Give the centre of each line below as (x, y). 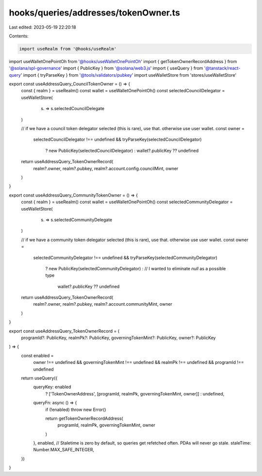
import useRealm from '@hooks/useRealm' (68, 49)
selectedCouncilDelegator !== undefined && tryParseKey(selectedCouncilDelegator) (117, 140)
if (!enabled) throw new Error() (76, 410)
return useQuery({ (39, 378)
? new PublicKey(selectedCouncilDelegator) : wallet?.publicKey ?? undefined (122, 150)
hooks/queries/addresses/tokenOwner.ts (95, 13)
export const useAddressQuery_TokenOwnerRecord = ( (64, 331)
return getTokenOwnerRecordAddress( (84, 418)
